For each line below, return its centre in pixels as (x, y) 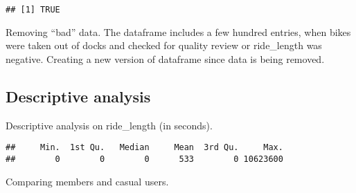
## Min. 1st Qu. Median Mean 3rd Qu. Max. (144, 148)
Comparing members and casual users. (87, 181)
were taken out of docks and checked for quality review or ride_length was (164, 45)
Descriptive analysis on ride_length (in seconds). (109, 125)
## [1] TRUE (33, 10)
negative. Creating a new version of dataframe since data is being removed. (165, 58)
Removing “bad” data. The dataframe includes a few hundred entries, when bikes (178, 31)
